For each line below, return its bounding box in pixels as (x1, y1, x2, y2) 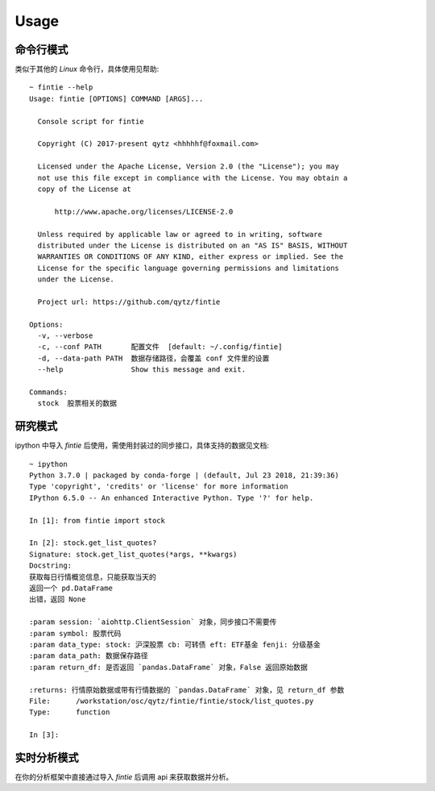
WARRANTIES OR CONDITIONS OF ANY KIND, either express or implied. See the (37, 252, 344, 261)
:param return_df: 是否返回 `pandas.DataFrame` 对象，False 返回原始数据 (29, 662, 308, 672)
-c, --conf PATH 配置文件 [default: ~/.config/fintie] (37, 343, 283, 352)
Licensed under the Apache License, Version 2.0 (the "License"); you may (37, 162, 340, 171)
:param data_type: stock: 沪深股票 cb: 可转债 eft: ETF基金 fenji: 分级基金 (29, 639, 321, 649)
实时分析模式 (14, 751, 79, 764)
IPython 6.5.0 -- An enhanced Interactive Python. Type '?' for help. (29, 493, 314, 502)
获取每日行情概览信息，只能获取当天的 (29, 572, 156, 581)
